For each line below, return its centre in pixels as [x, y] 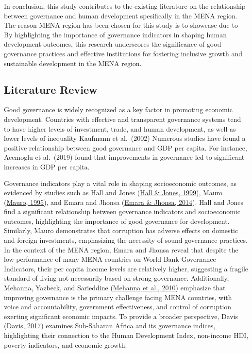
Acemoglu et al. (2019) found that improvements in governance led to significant [124, 157]
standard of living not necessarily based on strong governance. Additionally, [117, 278]
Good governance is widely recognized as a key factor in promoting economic [118, 109]
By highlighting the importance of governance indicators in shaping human [116, 34]
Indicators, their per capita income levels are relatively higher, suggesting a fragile [126, 268]
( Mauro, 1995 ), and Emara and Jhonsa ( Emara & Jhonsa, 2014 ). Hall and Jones [124, 202]
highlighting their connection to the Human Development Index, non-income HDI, [126, 335]
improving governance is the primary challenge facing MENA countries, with [118, 297]
